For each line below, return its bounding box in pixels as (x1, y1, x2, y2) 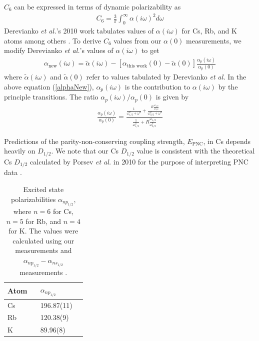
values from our (113, 35, 161, 45)
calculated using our (12, 235, 74, 245)
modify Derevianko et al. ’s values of (4, 45, 113, 55)
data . (4, 167, 22, 177)
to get (141, 45, 159, 55)
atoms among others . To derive (4, 35, 101, 45)
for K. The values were (8, 225, 78, 236)
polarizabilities (11, 193, 56, 204)
